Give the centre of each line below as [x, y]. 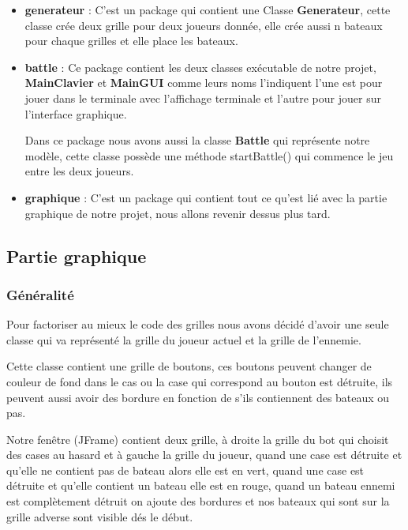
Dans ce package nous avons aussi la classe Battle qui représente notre [197, 140]
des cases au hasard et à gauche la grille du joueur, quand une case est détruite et [204, 455]
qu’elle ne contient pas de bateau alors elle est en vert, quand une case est [185, 470]
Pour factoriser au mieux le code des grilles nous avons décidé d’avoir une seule [198, 324]
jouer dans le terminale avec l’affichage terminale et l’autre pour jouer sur [203, 98]
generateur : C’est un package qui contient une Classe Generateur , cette [208, 9]
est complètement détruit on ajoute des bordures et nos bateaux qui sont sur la [198, 501]
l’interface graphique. [76, 113]
